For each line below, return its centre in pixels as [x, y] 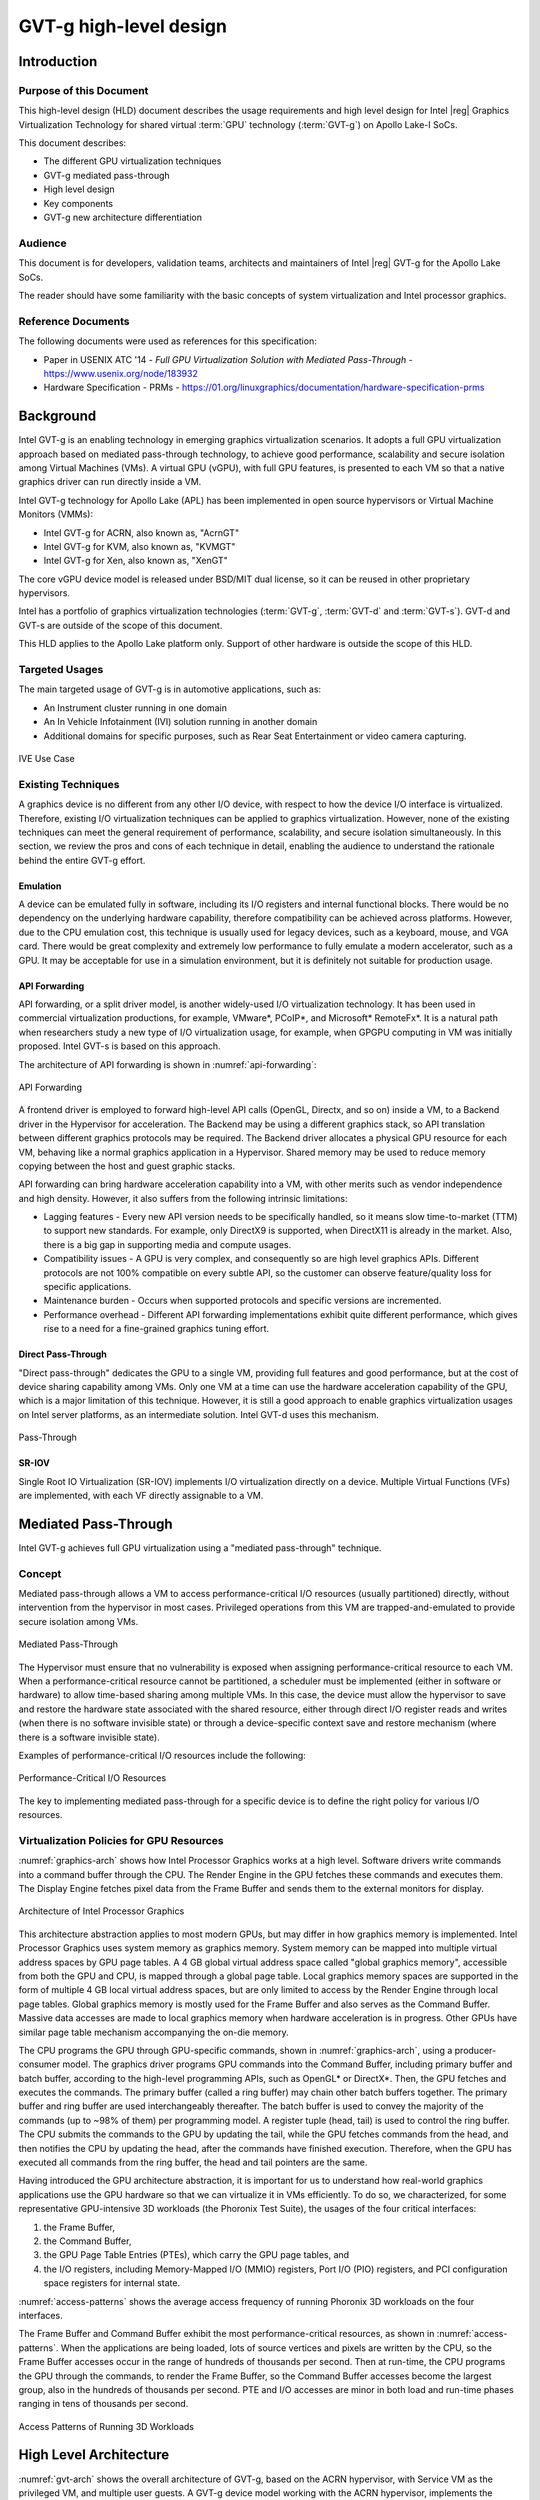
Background [57, 416]
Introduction [58, 61]
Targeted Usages [61, 670]
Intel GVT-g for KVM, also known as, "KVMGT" [139, 546]
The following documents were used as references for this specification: [167, 341]
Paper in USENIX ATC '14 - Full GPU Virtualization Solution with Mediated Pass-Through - [228, 359]
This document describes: [72, 143]
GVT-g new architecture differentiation [122, 217]
